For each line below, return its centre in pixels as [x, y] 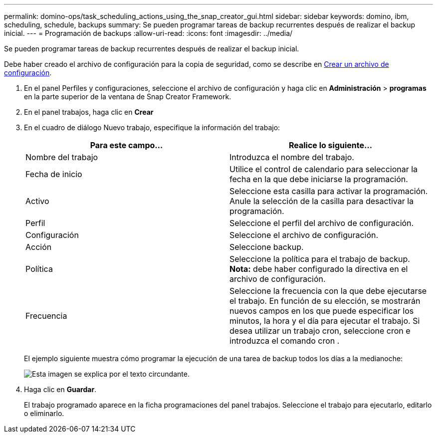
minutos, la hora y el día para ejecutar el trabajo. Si [325, 321]
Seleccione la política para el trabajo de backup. [320, 259]
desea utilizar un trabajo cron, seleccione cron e [320, 331]
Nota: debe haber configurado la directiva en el [319, 269]
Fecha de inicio [54, 174]
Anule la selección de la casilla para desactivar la [322, 201]
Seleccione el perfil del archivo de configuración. [322, 223]
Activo [37, 201]
